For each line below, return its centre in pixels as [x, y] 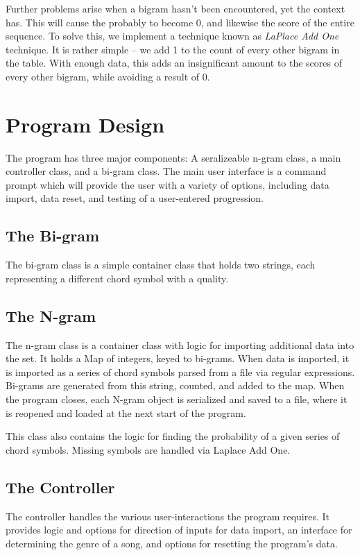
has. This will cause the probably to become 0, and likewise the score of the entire [180, 22]
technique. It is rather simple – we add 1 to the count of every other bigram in [173, 49]
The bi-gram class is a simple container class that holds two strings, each [161, 265]
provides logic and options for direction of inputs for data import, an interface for [179, 530]
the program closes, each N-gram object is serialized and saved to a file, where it [177, 399]
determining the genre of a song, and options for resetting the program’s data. [172, 543]
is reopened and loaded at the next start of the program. [126, 412]
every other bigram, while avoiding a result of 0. [108, 76]
